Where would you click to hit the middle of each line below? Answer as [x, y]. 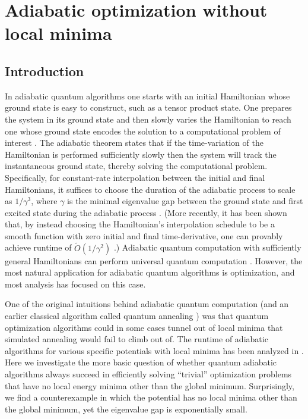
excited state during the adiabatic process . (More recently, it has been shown [146, 212]
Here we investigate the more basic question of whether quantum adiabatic [141, 362]
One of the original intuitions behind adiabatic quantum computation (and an [147, 304]
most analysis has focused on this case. [75, 284]
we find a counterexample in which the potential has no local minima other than [151, 397]
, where [44, 201]
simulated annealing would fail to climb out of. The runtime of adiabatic [136, 339]
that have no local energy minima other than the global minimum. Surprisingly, [150, 385]
